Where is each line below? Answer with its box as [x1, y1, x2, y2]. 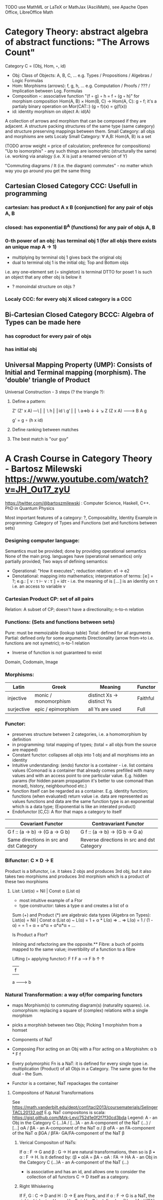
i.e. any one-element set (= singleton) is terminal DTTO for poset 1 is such [5, 269, 152, 275]
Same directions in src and [7, 836, 68, 843]
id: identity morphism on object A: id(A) [12, 108, 91, 114]
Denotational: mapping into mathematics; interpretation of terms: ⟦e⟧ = [12, 573, 154, 579]
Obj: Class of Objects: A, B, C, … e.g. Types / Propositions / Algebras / [12, 72, 152, 78]
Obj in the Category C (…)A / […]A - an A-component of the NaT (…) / [12, 1120, 151, 1126]
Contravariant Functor [92, 820, 145, 827]
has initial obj [5, 346, 37, 353]
